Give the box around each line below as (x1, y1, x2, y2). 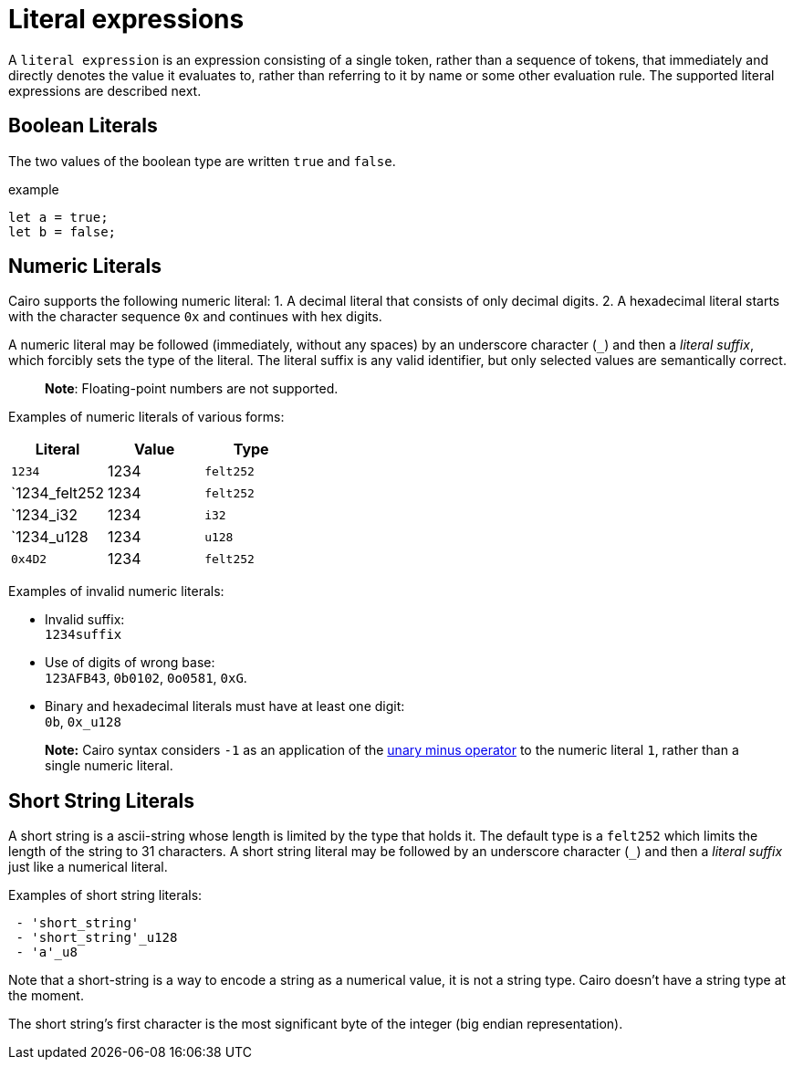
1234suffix (45, 627, 122, 643)
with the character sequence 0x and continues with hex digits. (8, 309, 382, 325)
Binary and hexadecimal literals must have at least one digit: (45, 698, 405, 715)
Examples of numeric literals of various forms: (8, 409, 285, 425)
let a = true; (8, 209, 109, 225)
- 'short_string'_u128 (16, 930, 178, 946)
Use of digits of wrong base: (45, 654, 215, 671)
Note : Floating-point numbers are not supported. (45, 381, 339, 397)
